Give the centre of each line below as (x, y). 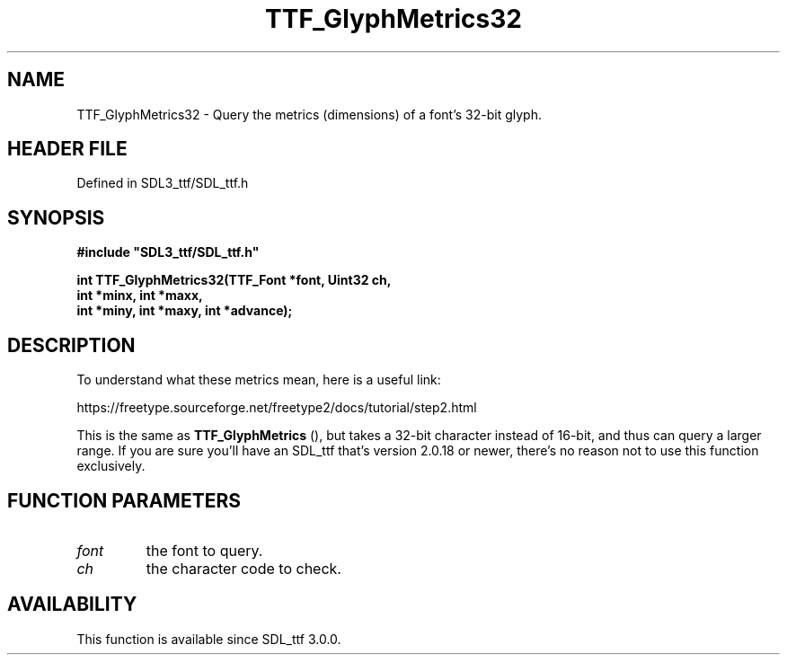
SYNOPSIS (56, 217)
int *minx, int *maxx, (140, 296)
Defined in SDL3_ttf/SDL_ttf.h (163, 183)
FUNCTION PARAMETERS (124, 500)
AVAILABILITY (72, 605)
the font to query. (204, 550)
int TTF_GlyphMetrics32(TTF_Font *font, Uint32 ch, (234, 280)
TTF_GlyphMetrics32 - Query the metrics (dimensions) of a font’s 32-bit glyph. (309, 114)
